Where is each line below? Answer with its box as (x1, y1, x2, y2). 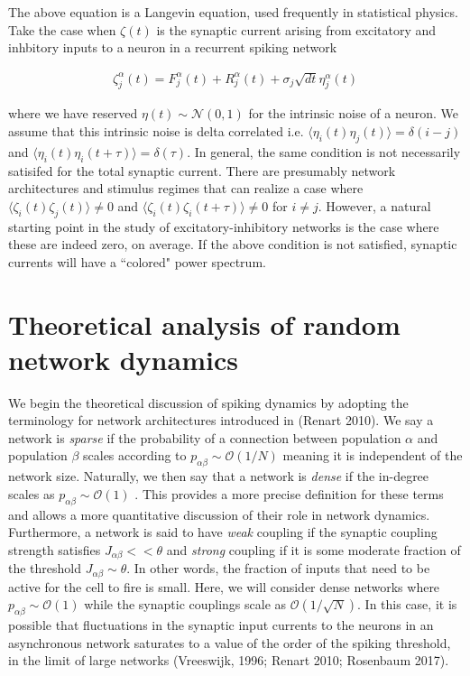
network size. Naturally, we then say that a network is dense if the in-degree (8, 467, 429, 486)
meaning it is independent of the (282, 446, 463, 465)
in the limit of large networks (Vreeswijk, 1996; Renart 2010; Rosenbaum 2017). (8, 651, 449, 670)
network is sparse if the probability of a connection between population (8, 428, 401, 447)
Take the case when (8, 20, 116, 39)
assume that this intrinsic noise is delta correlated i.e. (8, 121, 304, 140)
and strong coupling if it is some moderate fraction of (166, 540, 461, 559)
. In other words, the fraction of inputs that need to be (126, 559, 430, 578)
